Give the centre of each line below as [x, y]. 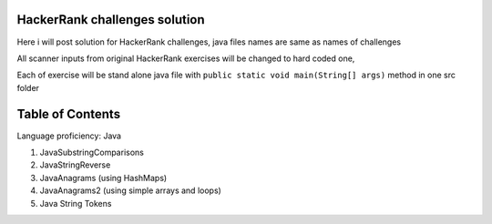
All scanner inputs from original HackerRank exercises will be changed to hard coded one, [186, 58]
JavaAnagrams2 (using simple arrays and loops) [131, 190]
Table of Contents [69, 114]
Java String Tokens [76, 203]
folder [28, 87]
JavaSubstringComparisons [92, 152]
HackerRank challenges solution [111, 20]
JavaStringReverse [75, 165]
